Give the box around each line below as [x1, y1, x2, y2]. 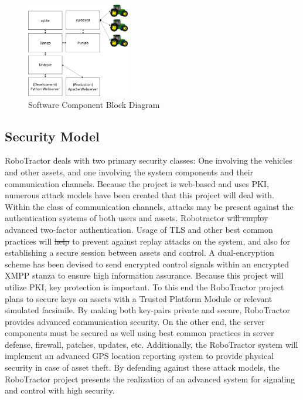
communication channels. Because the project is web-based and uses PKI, [5, 177, 269, 189]
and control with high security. [5, 384, 115, 396]
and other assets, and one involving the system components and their [5, 165, 254, 178]
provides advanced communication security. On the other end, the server [5, 315, 265, 327]
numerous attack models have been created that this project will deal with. [5, 189, 274, 201]
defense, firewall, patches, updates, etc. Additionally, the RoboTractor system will [5, 338, 298, 350]
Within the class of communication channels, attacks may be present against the [5, 200, 294, 212]
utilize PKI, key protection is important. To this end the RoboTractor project [5, 280, 284, 293]
